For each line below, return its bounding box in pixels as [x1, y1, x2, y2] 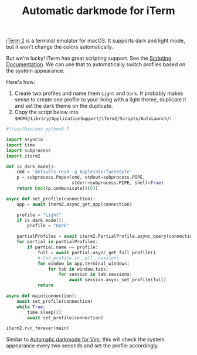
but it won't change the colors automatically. [6, 43, 113, 50]
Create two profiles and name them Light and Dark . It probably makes [14, 90, 184, 97]
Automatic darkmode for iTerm [22, 4, 175, 18]
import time [6, 142, 35, 148]
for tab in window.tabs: [47, 266, 109, 272]
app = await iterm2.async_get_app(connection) [16, 201, 133, 207]
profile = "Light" [16, 212, 62, 218]
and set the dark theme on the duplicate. [14, 103, 113, 110]
